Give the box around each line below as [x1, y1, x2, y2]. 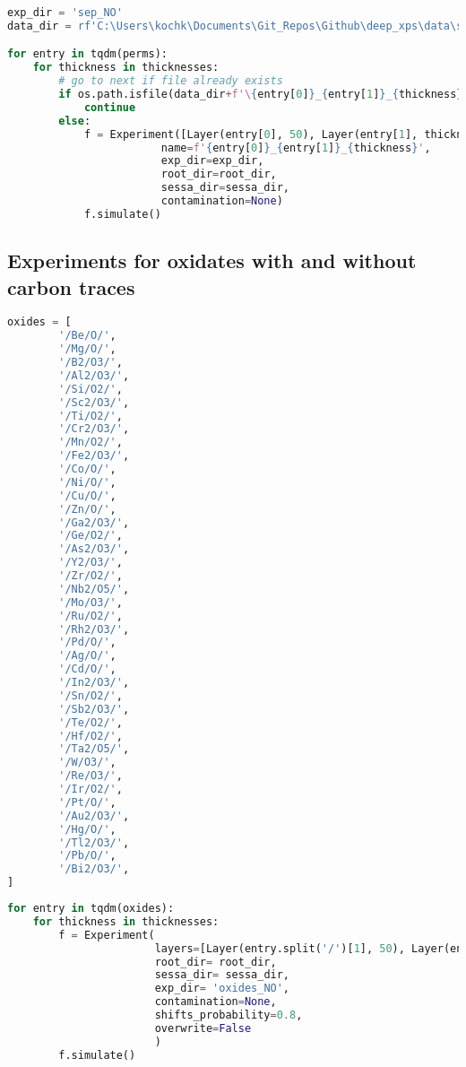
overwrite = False [154, 1021, 252, 1035]
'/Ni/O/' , [58, 475, 116, 489]
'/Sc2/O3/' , [58, 395, 130, 409]
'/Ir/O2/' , [58, 783, 123, 795]
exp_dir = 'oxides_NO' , [154, 982, 290, 995]
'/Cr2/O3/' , [58, 422, 130, 436]
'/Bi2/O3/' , [58, 863, 130, 876]
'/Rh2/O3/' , [58, 622, 130, 636]
